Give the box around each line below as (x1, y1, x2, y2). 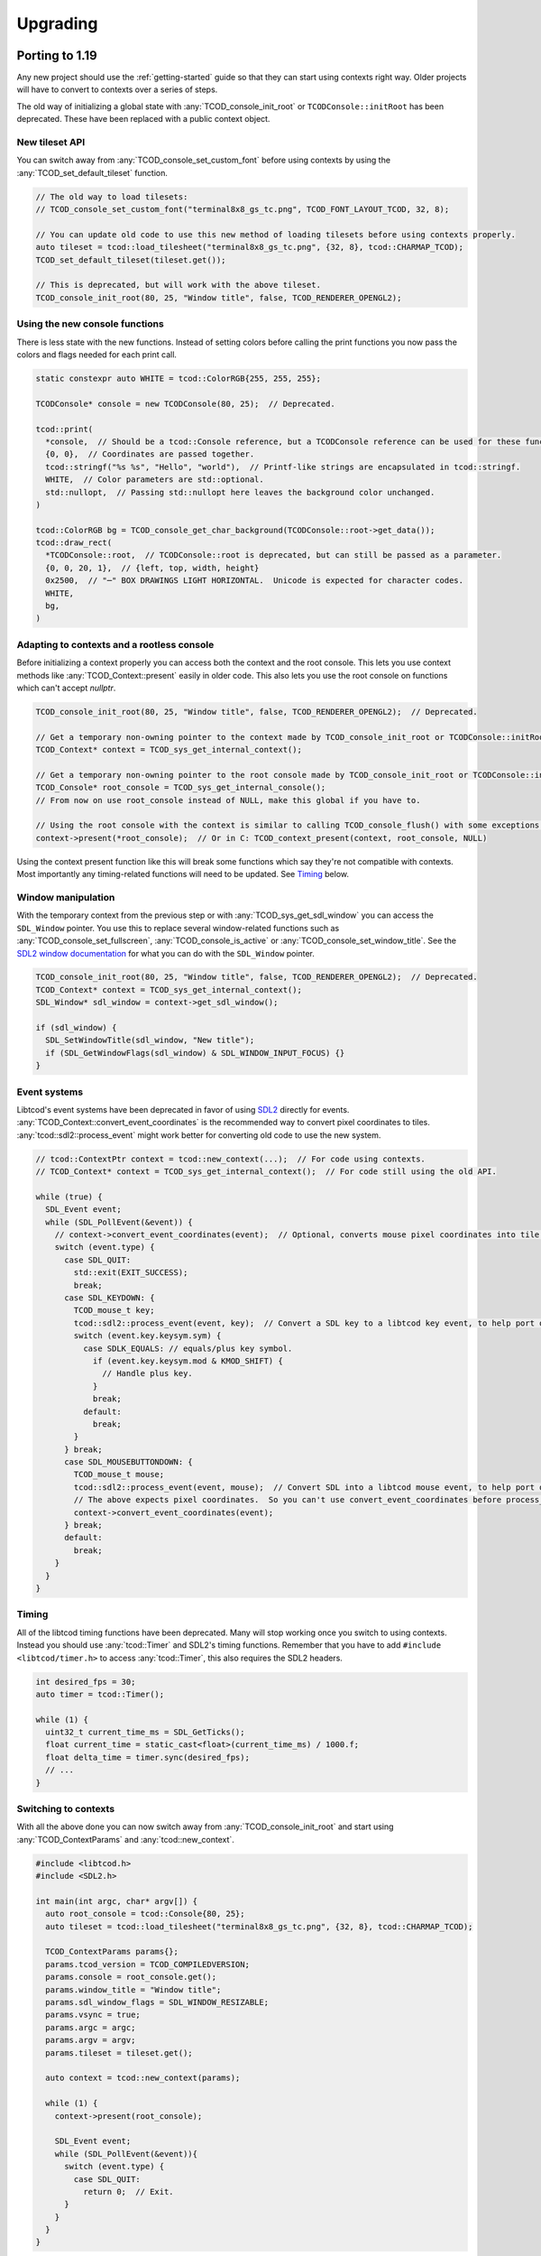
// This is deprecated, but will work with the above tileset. (35, 280, 322, 291)
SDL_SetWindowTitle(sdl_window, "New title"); (45, 1035, 255, 1046)
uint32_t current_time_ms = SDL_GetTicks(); (45, 1727, 245, 1737)
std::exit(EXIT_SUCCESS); (73, 1268, 188, 1278)
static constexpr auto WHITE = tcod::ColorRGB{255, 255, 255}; (35, 373, 322, 384)
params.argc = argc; (45, 2022, 136, 2032)
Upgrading (16, 14, 98, 33)
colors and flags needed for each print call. (16, 349, 178, 360)
